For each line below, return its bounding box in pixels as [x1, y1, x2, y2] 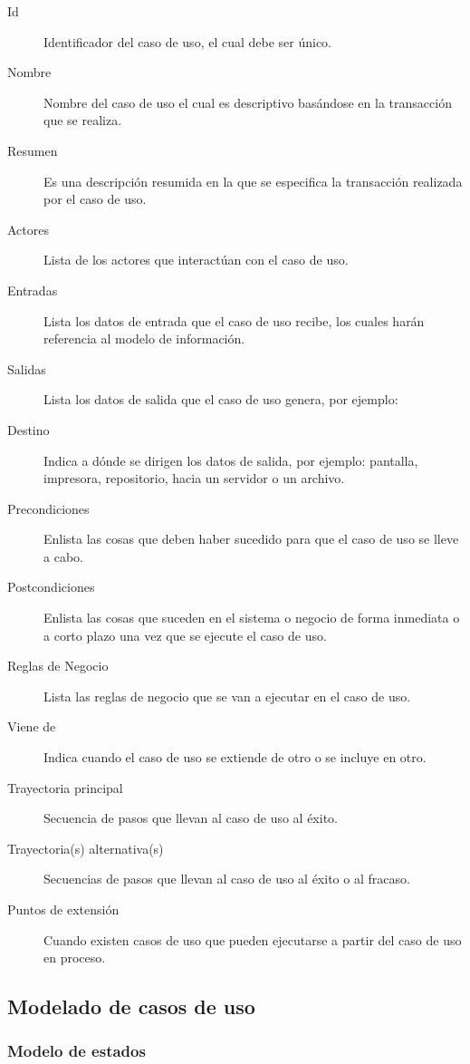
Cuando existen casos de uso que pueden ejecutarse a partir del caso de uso [43, 930, 462, 949]
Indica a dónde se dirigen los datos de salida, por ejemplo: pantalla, [43, 450, 418, 469]
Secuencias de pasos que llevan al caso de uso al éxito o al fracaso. [43, 869, 410, 888]
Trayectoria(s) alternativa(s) [7, 838, 164, 857]
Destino [7, 420, 50, 439]
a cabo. [43, 547, 83, 566]
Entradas [7, 280, 58, 299]
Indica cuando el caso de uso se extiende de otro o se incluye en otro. [43, 748, 427, 767]
